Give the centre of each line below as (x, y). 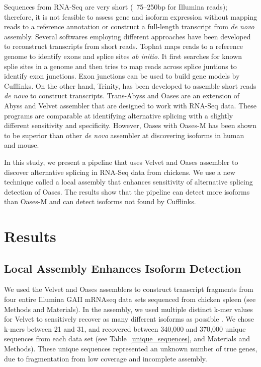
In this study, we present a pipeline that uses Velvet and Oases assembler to (121, 162)
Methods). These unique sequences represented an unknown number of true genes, (131, 349)
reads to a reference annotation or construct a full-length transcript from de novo (129, 26)
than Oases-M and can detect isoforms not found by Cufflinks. (100, 201)
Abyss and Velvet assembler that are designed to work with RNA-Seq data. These (130, 105)
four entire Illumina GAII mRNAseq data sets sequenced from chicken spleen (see (130, 299)
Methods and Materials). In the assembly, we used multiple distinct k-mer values (128, 309)
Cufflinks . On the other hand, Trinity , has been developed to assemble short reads (130, 85)
